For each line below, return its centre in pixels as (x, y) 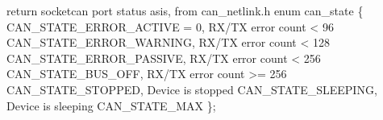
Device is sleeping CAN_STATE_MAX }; (111, 105)
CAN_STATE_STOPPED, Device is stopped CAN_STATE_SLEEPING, (192, 89)
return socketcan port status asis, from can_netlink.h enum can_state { (185, 10)
